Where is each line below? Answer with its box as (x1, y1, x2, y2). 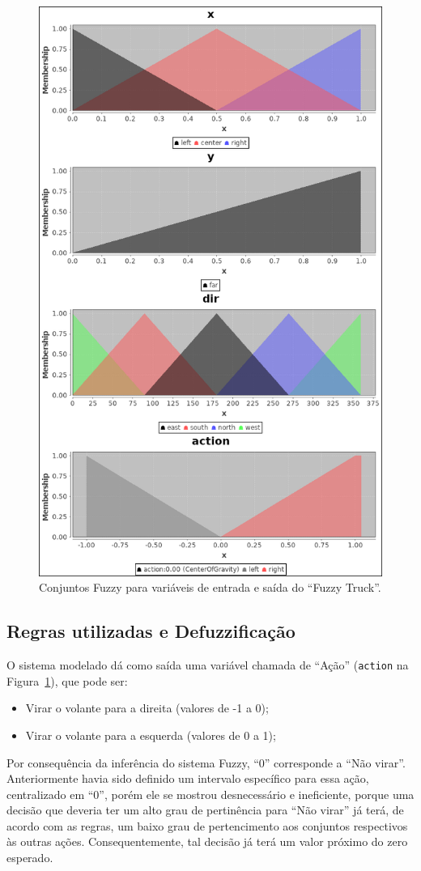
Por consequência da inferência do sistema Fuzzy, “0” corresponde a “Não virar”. (6, 754, 406, 771)
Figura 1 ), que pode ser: (6, 672, 128, 689)
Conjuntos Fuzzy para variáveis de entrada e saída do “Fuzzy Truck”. (39, 579, 381, 596)
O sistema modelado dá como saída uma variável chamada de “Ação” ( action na (6, 656, 409, 673)
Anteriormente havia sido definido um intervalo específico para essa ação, (6, 770, 369, 787)
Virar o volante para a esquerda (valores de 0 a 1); (25, 726, 276, 743)
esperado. (6, 849, 53, 866)
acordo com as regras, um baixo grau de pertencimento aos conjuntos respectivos (6, 817, 408, 834)
